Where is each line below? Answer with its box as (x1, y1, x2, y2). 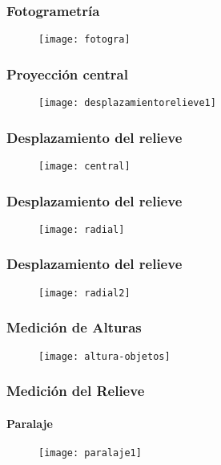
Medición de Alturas (6, 317, 142, 337)
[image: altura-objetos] (38, 350, 171, 362)
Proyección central (6, 63, 128, 84)
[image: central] (38, 160, 131, 172)
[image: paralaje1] (38, 447, 142, 459)
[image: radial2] (38, 287, 131, 299)
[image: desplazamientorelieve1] (38, 97, 216, 109)
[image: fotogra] (38, 34, 131, 46)
